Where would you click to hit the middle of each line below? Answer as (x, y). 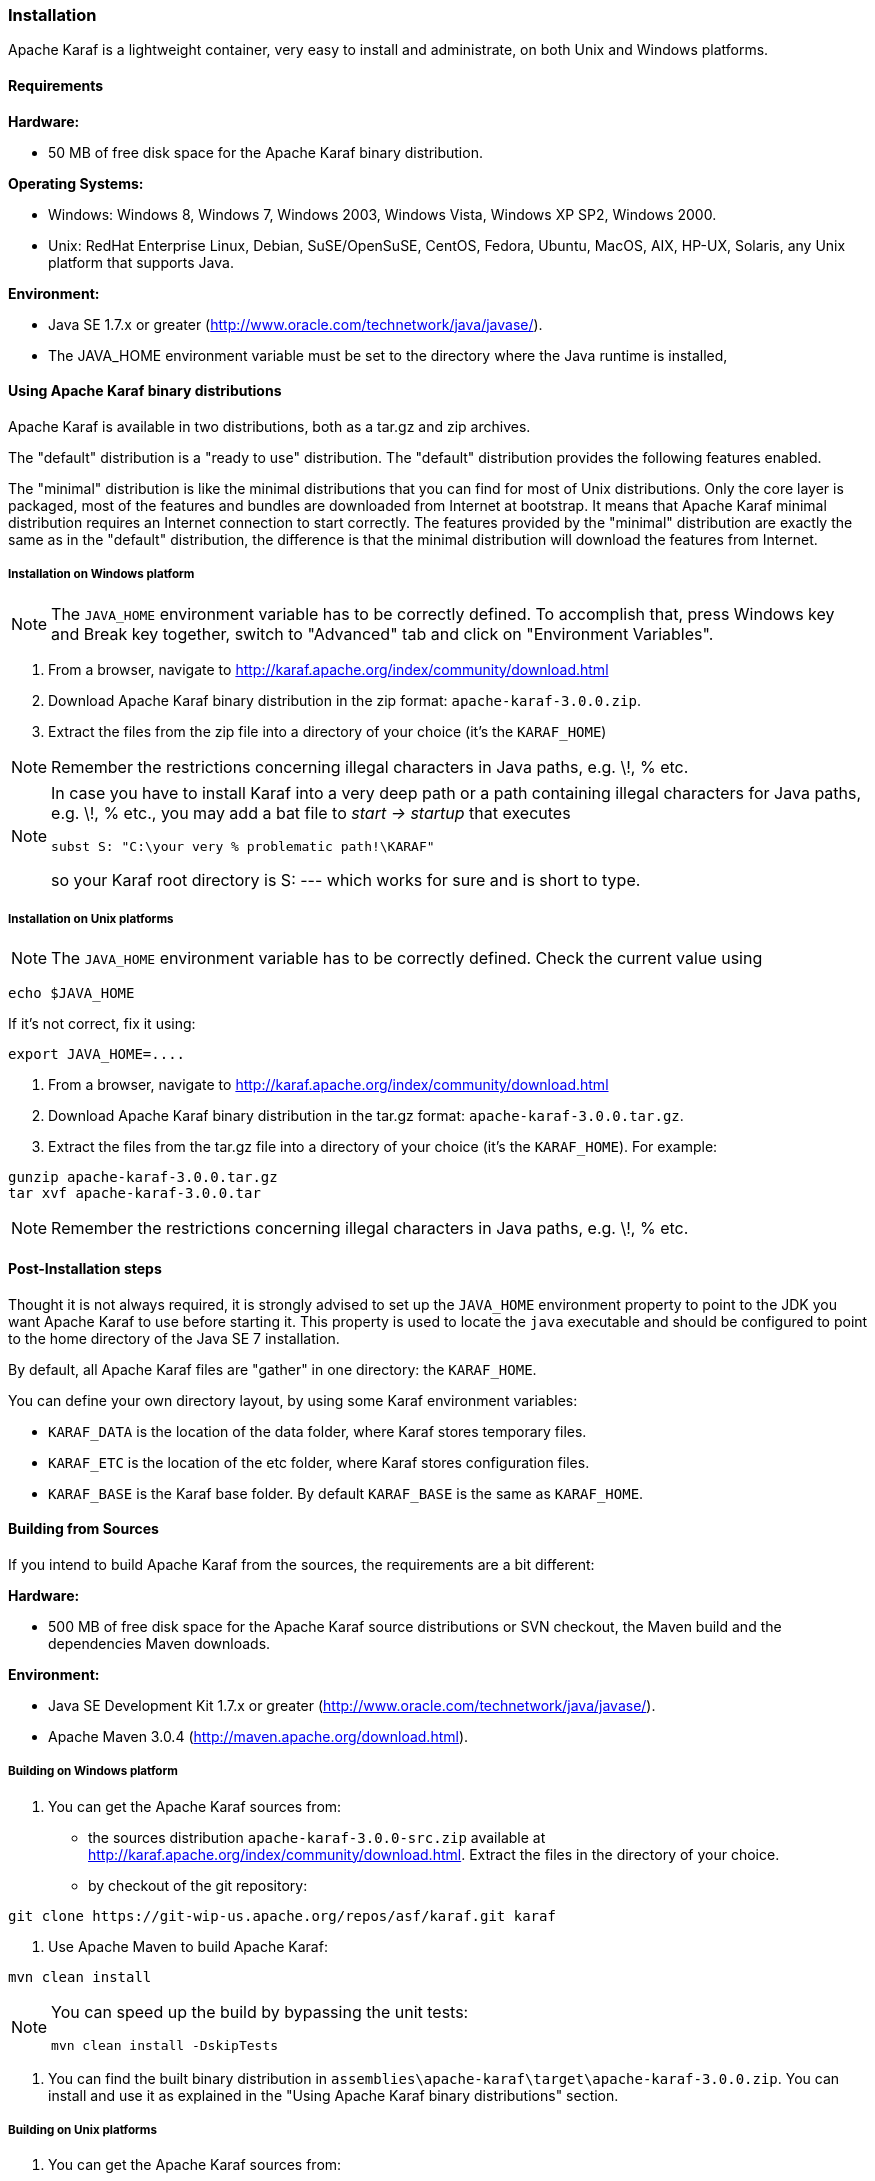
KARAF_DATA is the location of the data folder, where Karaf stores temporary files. (317, 1431)
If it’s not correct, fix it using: (102, 1024)
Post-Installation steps (85, 1268)
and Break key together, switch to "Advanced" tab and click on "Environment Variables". (382, 633)
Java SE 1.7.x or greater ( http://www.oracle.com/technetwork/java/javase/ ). (295, 324)
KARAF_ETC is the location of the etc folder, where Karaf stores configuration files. (319, 1462)
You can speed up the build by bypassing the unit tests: (260, 2011)
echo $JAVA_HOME (71, 993)
